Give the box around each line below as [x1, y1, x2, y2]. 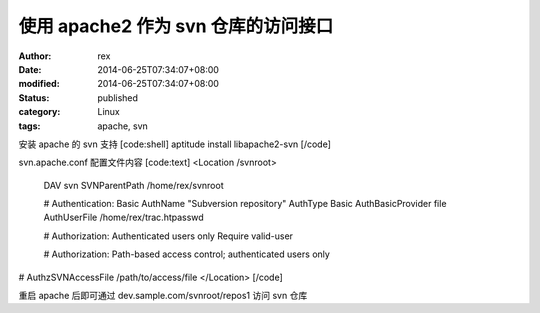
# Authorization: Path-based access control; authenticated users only [43, 248, 330, 260]
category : [18, 106, 61, 118]
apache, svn [97, 120, 149, 132]
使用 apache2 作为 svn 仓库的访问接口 [18, 15, 334, 37]
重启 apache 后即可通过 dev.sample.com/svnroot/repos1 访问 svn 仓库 [18, 290, 308, 302]
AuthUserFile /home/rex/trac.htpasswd [43, 211, 204, 224]
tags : [18, 120, 41, 132]
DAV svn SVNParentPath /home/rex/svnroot [43, 179, 224, 191]
